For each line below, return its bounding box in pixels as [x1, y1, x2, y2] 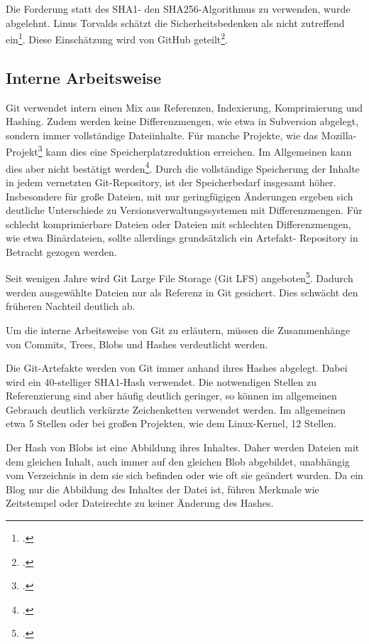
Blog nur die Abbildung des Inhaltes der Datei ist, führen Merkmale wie [6, 481, 319, 496]
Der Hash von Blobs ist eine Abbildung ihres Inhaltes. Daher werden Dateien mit [6, 440, 360, 455]
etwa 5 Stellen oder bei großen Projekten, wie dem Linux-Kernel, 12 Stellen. [6, 416, 337, 431]
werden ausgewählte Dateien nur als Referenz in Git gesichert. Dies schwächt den [6, 284, 358, 299]
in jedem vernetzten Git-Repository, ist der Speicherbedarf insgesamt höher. [6, 174, 336, 189]
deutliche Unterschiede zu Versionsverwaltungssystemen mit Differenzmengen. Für [6, 203, 363, 218]
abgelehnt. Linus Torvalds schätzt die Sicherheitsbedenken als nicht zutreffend [6, 15, 345, 30]
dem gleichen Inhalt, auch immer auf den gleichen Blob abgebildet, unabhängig [6, 454, 350, 468]
